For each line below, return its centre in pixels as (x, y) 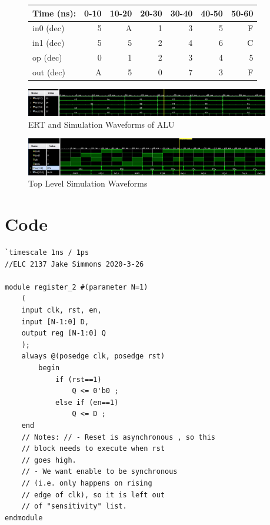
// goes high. (49, 460)
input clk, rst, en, (61, 310)
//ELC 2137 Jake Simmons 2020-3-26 (74, 264)
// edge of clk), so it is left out (93, 495)
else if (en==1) (87, 402)
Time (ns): (54, 13)
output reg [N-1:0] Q (64, 333)
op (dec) (47, 57)
